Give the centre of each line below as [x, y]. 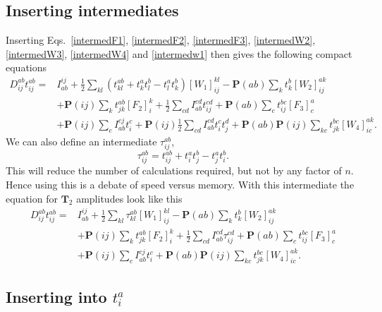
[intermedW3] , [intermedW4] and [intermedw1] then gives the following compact [179, 53]
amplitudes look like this [129, 198]
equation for [32, 198]
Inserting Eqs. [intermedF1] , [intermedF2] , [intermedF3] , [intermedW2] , [161, 40]
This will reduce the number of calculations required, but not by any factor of [174, 170]
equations [26, 67]
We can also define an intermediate [81, 141]
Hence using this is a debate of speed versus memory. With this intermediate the [180, 184]
